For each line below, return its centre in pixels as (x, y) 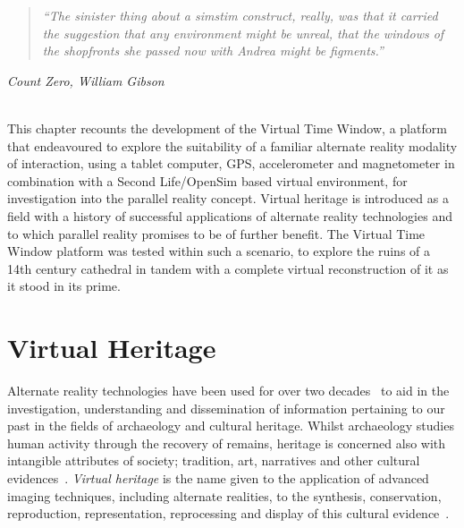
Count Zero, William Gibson (86, 80)
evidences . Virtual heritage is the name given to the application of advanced (218, 478)
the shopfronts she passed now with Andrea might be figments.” (213, 51)
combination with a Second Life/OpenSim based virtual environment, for (207, 180)
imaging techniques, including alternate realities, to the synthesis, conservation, (224, 495)
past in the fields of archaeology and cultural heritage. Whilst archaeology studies (231, 426)
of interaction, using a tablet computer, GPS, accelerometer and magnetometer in (231, 163)
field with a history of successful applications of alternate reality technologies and (230, 215)
